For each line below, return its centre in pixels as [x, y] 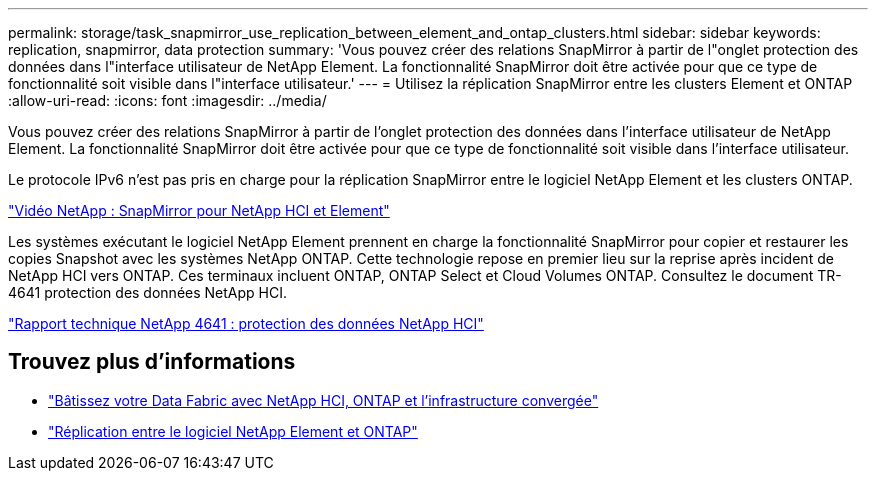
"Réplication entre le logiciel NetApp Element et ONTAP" [233, 431]
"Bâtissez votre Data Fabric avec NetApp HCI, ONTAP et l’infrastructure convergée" [323, 400]
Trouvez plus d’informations [152, 362]
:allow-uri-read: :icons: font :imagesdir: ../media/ [167, 100]
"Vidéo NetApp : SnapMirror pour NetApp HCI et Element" [199, 210]
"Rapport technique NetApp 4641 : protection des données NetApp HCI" [246, 323]
